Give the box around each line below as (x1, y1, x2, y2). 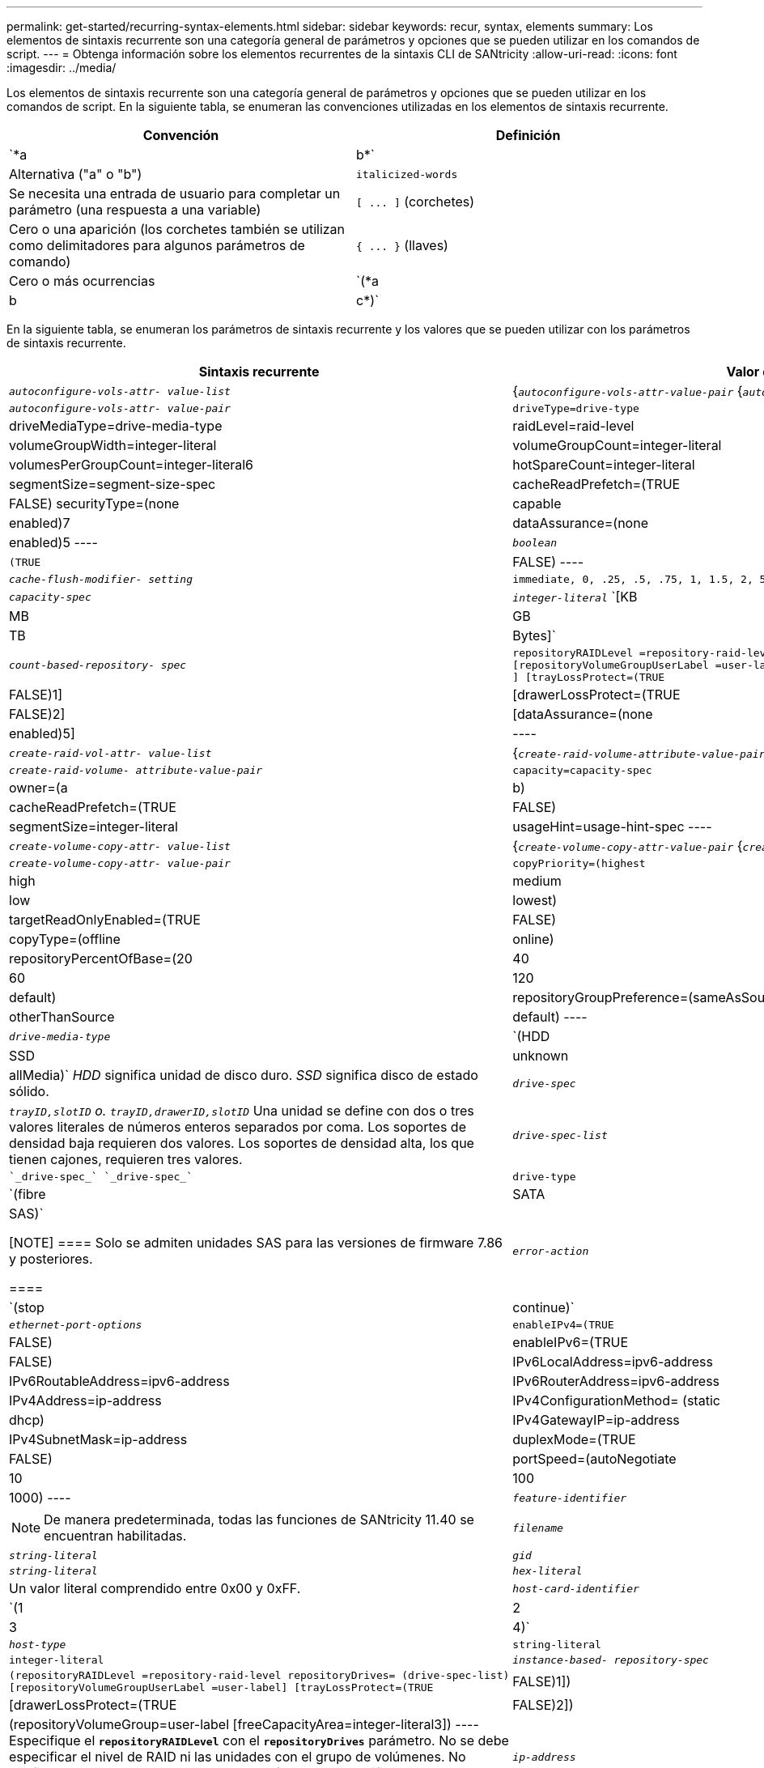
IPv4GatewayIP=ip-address (512, 1412, 680, 1428)
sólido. (9, 1083, 49, 1099)
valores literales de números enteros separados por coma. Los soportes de (9, 1119, 466, 1135)
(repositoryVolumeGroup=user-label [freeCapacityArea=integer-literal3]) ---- (9, 1716, 479, 1732)
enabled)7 (9, 515, 70, 531)
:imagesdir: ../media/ (6, 61, 117, 74)
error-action (512, 1244, 589, 1257)
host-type (9, 1638, 66, 1651)
